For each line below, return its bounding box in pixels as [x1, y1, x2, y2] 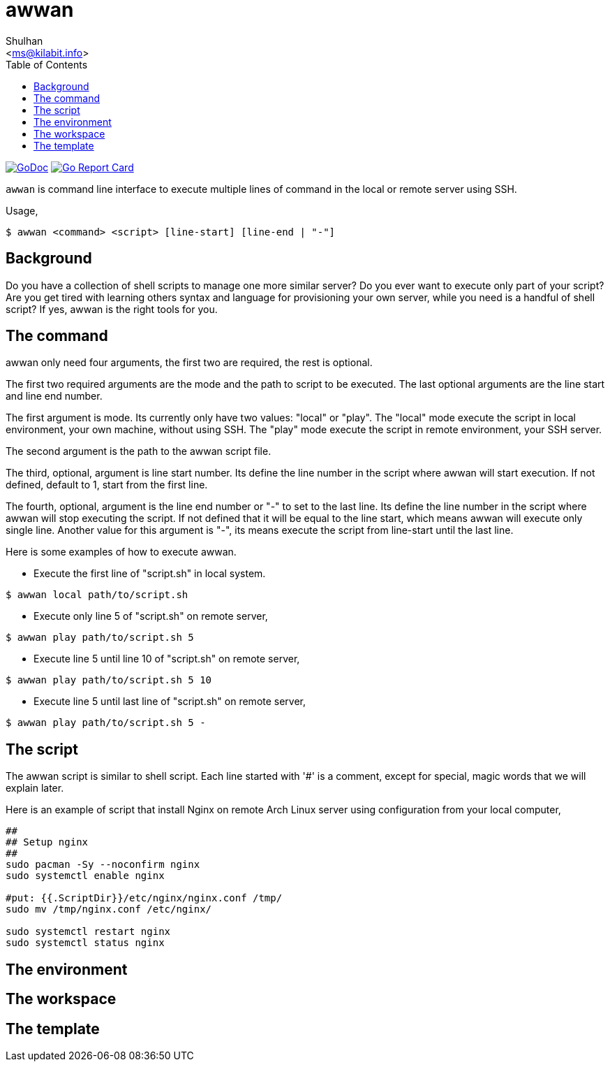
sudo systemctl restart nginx [6, 926, 171, 938]
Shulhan [6, 34, 43, 47]
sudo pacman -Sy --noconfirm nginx [6, 859, 200, 871]
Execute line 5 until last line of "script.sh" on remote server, [34, 695, 306, 708]
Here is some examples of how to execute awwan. [6, 546, 237, 558]
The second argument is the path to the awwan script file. [6, 445, 271, 458]
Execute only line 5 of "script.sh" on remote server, [34, 610, 268, 623]
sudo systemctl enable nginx [6, 870, 165, 882]
